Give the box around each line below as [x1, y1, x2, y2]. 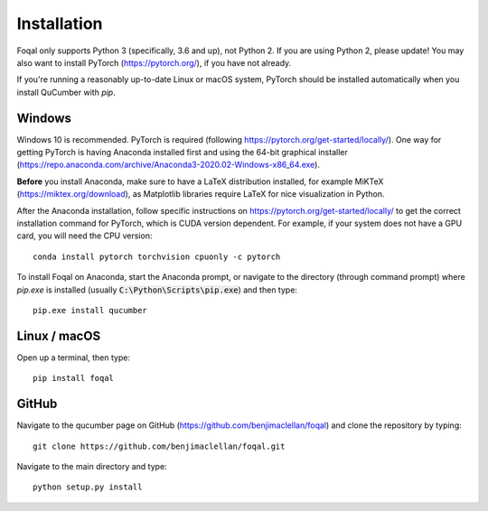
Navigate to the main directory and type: [16, 460, 167, 471]
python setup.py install [33, 482, 143, 492]
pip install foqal [33, 373, 115, 384]
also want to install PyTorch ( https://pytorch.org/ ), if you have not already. [16, 57, 292, 68]
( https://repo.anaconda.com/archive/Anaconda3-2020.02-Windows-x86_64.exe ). [16, 159, 321, 171]
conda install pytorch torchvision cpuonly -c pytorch [33, 251, 281, 262]
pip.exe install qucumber [33, 305, 148, 315]
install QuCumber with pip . [16, 87, 117, 98]
